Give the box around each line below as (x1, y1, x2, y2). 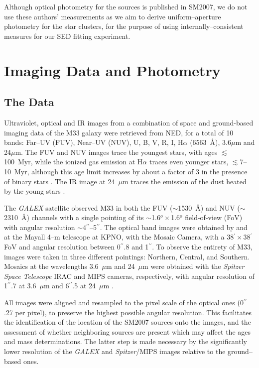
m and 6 (43, 280, 69, 291)
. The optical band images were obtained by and (100, 222, 248, 232)
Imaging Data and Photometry (4, 60, 221, 80)
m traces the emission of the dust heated (122, 176, 247, 186)
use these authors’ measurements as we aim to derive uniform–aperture (4, 11, 221, 21)
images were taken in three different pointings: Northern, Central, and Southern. (4, 251, 250, 261)
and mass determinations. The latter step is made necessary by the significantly (4, 336, 247, 347)
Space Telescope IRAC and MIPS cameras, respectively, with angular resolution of (4, 270, 255, 281)
